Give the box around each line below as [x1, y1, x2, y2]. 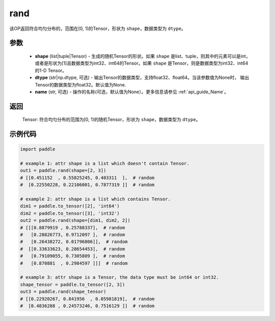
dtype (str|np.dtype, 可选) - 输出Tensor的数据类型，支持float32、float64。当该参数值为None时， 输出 [35, 74, 250, 81]
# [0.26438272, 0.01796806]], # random [20, 239, 128, 245]
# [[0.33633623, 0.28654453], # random [20, 246, 125, 252]
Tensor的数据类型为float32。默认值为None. [35, 81, 126, 87]
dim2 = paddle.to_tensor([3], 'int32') [20, 210, 120, 216]
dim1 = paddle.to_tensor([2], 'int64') [20, 203, 120, 209]
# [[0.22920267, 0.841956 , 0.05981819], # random [20, 296, 155, 302]
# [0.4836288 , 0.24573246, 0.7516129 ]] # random [20, 303, 155, 309]
